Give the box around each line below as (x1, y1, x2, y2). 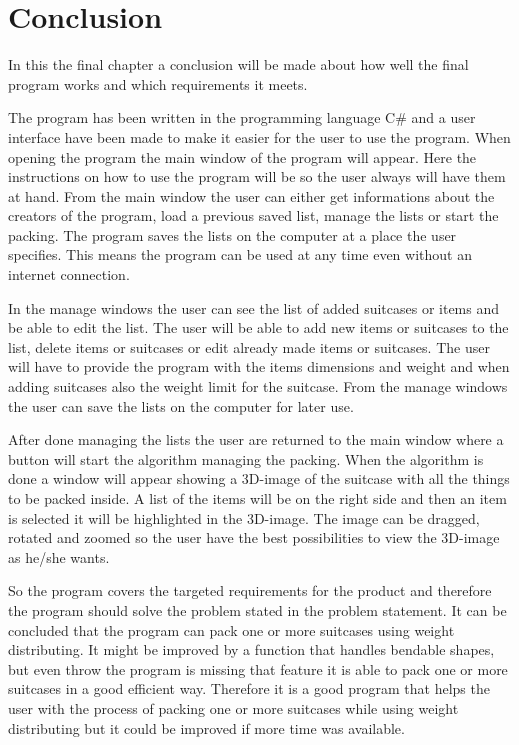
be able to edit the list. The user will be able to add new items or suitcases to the (8, 317, 509, 338)
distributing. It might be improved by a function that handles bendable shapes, (8, 639, 495, 660)
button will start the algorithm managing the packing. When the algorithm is (8, 448, 484, 469)
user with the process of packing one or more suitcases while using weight (8, 697, 459, 718)
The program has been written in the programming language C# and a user (8, 107, 476, 128)
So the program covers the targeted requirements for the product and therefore (8, 580, 492, 601)
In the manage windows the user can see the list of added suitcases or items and (8, 297, 500, 318)
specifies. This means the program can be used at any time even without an (8, 244, 472, 265)
